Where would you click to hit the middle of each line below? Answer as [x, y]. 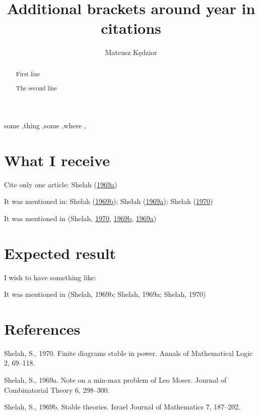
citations [131, 28]
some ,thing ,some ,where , [45, 125]
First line [28, 73]
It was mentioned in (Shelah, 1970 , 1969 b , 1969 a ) [80, 218]
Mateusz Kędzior [131, 52]
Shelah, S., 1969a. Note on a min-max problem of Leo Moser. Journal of [115, 380]
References [42, 328]
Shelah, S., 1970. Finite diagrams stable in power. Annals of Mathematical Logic [128, 353]
